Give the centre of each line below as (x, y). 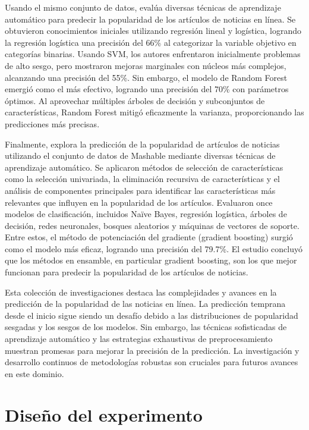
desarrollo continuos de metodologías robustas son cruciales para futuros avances (152, 362)
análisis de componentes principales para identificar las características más (140, 190)
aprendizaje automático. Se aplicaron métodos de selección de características (144, 167)
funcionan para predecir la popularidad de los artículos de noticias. (127, 272)
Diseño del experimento (104, 414)
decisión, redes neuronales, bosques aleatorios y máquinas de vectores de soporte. (152, 225)
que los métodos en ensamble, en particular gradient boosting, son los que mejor (151, 260)
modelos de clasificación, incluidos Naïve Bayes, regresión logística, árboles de (146, 214)
